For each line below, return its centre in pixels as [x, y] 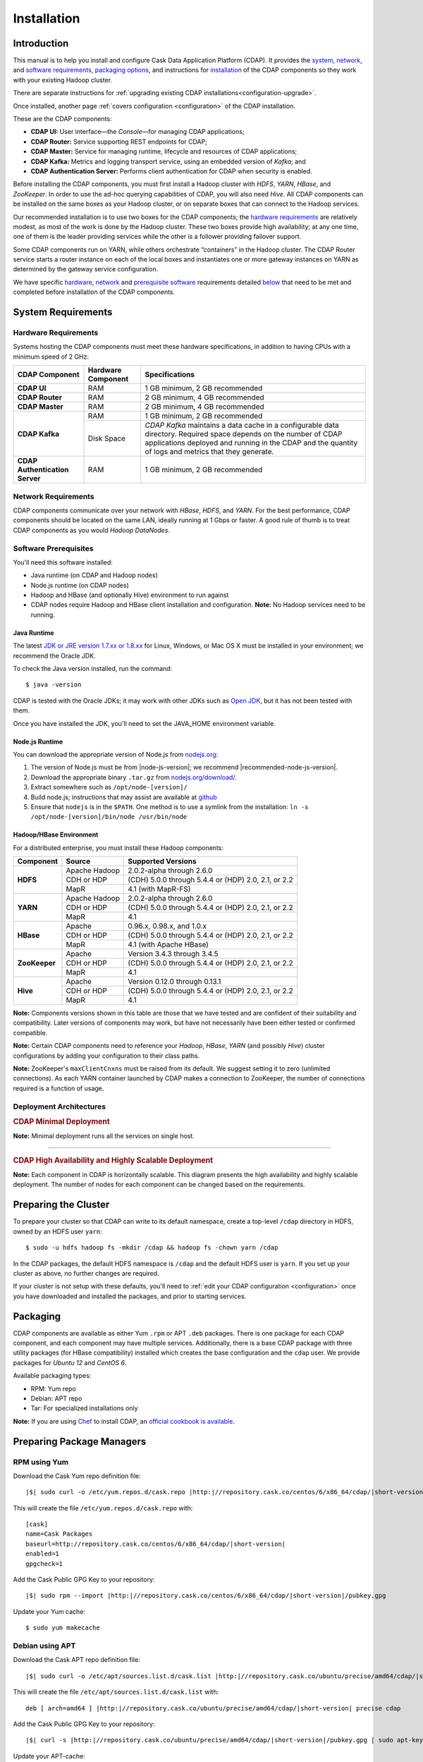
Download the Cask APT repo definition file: [76, 1660]
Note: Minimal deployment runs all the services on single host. [104, 1136]
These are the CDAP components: [62, 119]
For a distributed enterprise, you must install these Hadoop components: [118, 848]
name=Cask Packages [59, 1534]
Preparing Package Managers [80, 1441]
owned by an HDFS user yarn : [57, 1231]
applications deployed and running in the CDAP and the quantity [251, 443]
